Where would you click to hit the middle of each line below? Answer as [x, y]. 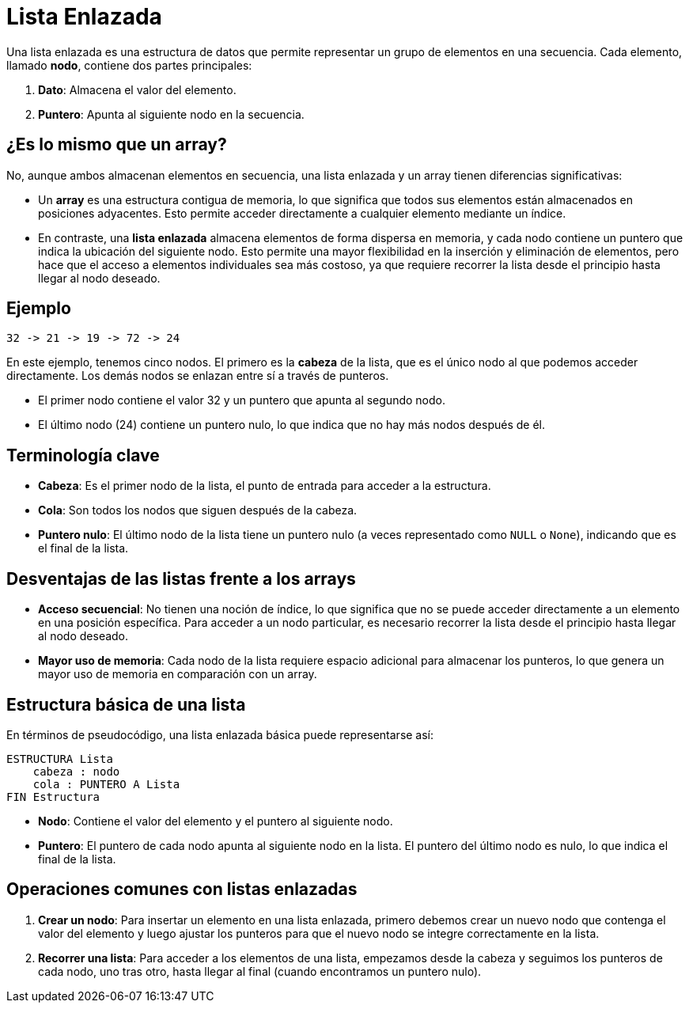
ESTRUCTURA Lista [60, 759]
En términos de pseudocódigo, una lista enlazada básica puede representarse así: [220, 734]
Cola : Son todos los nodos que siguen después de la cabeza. [198, 510]
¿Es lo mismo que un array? [117, 145]
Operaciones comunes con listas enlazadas [182, 890]
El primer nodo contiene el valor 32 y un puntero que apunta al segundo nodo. [242, 400]
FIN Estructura [53, 797]
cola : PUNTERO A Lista [106, 784]
